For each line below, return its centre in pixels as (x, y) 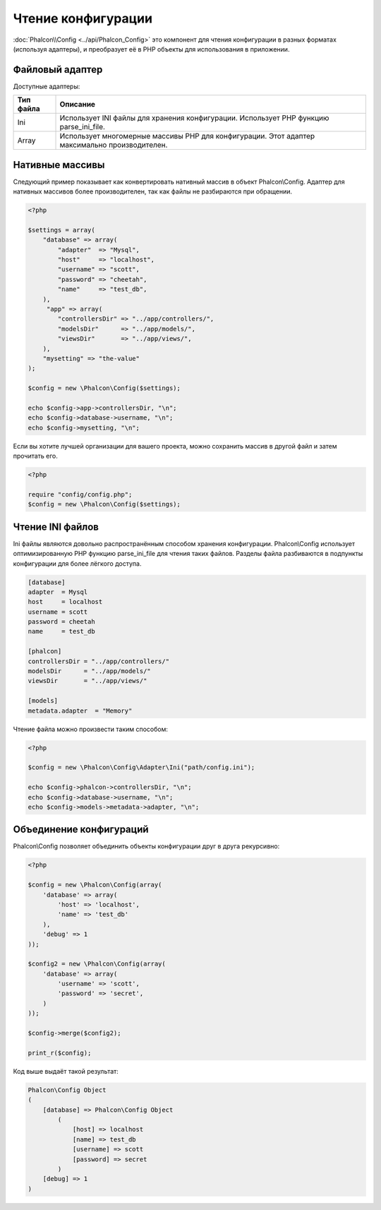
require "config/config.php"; (80, 494)
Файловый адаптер (58, 70)
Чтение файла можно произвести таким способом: (91, 729)
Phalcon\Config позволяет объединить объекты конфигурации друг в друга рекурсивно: (146, 846)
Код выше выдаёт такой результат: (66, 1071)
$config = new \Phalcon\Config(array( (95, 885)
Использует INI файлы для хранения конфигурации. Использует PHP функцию (194, 118)
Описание (77, 105)
